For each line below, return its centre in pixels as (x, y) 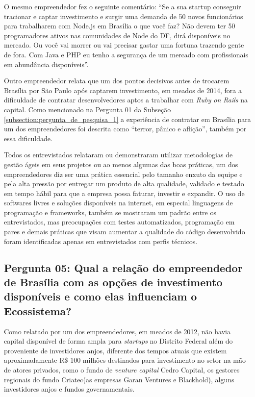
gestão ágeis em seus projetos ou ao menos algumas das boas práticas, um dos (121, 164)
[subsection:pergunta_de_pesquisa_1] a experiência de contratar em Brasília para (127, 119)
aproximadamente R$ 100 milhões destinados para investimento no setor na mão (125, 360)
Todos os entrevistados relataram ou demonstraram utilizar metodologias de (118, 155)
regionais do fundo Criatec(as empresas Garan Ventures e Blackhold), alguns (119, 379)
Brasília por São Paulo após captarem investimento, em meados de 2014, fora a (123, 90)
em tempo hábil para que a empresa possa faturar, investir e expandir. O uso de (124, 193)
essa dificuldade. (28, 138)
